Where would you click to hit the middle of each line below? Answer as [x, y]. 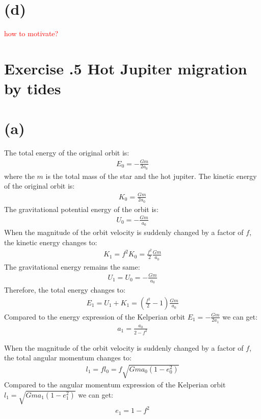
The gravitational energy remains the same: [72, 266]
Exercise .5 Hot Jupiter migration [126, 68]
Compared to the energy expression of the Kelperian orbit [95, 316]
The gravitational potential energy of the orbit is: [81, 209]
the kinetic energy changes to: [51, 242]
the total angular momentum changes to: [68, 358]
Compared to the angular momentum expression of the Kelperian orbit [115, 385]
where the [19, 176]
